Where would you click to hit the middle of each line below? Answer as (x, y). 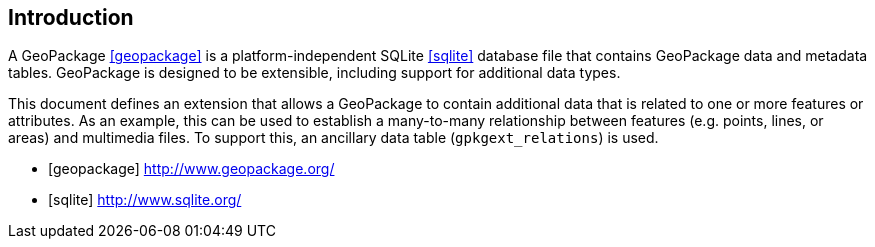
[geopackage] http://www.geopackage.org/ (191, 169)
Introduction (71, 17)
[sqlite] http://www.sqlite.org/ (145, 200)
